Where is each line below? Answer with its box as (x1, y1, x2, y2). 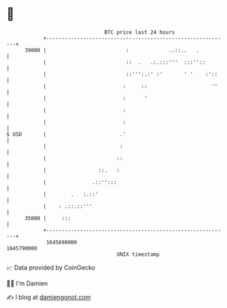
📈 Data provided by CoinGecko (6, 263, 96, 272)
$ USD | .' (6, 130, 126, 138)
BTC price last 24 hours (104, 29, 175, 36)
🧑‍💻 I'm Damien (6, 279, 49, 287)
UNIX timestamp (116, 250, 160, 258)
